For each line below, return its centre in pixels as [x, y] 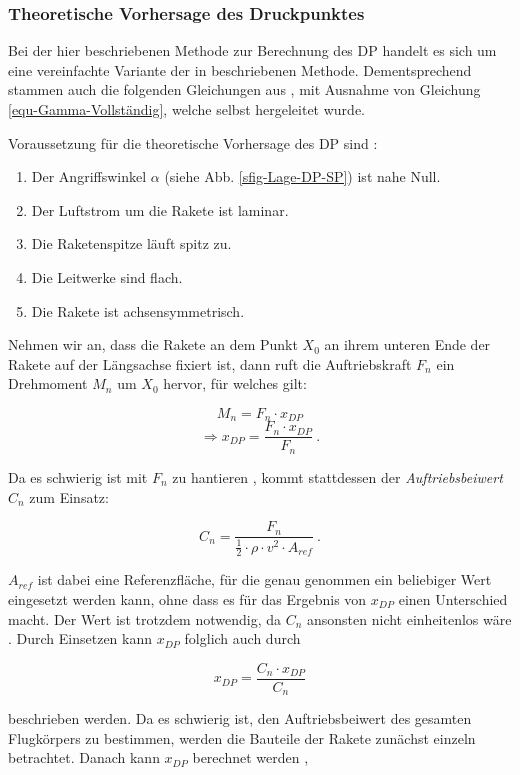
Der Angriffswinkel [89, 176]
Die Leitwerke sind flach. [107, 276]
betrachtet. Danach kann [84, 757]
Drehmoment [48, 383]
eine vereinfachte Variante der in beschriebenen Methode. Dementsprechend [240, 69]
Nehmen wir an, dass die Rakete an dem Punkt [153, 344]
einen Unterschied [453, 598]
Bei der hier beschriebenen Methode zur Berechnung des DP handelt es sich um [252, 50]
